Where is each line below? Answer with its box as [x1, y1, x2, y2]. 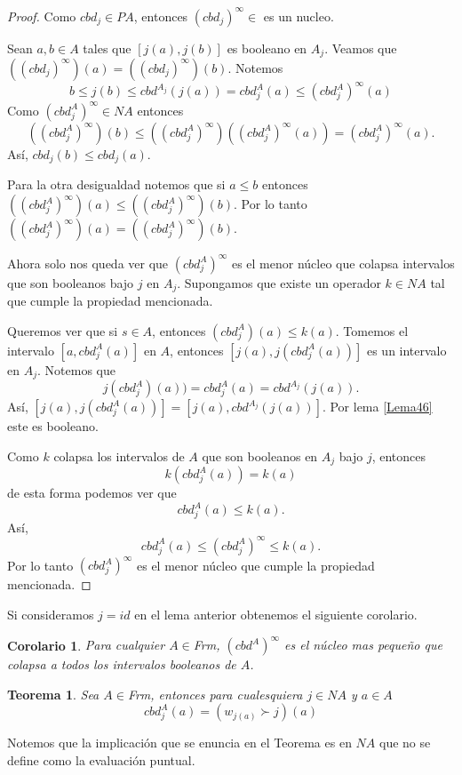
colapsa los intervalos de [53, 446, 185, 465]
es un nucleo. [263, 6, 334, 25]
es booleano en [227, 38, 307, 57]
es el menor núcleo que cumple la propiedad [137, 555, 375, 574]
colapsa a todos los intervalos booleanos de [7, 655, 236, 674]
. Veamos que [324, 38, 397, 57]
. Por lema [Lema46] [322, 397, 433, 415]
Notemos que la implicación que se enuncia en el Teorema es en [7, 733, 352, 752]
